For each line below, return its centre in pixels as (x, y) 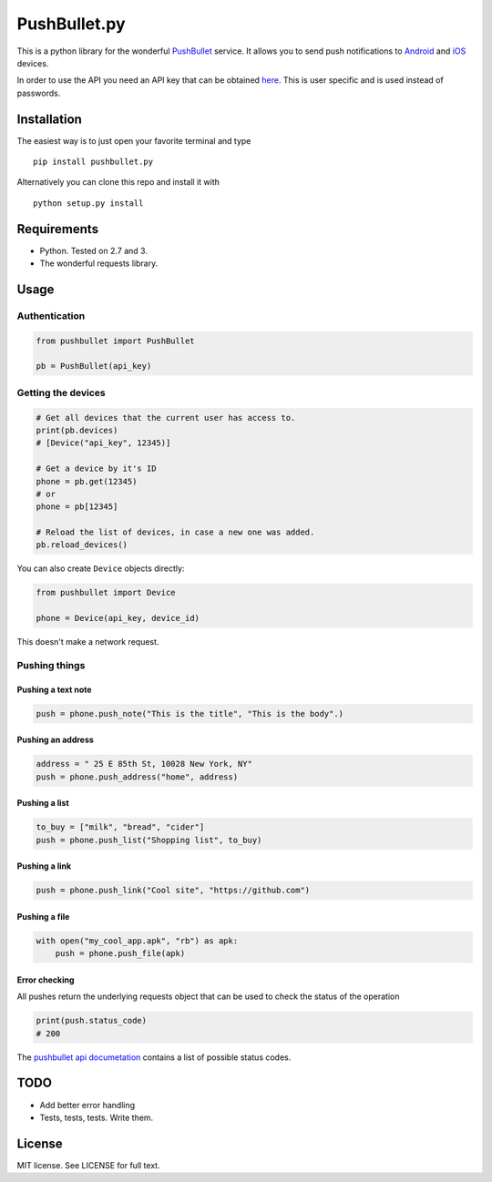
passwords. (39, 93)
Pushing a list (43, 803)
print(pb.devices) (77, 430)
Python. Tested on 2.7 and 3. (93, 250)
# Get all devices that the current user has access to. (166, 418)
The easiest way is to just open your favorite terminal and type (134, 140)
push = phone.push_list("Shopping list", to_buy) (149, 840)
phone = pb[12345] (77, 507)
